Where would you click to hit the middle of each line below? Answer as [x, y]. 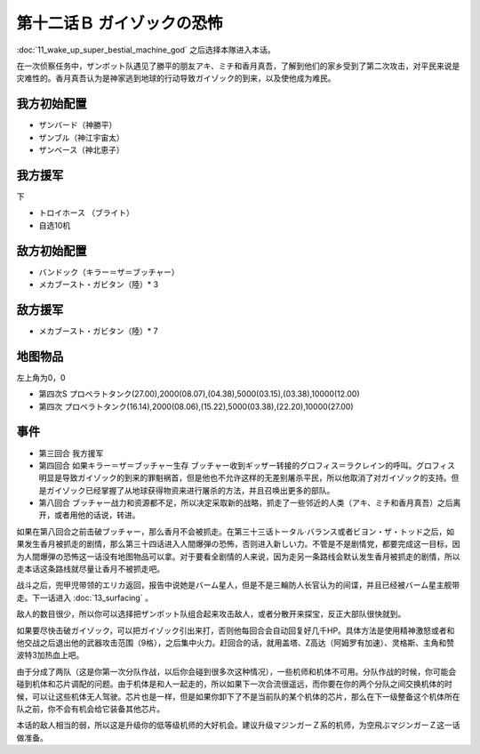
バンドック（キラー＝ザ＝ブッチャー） [109, 272]
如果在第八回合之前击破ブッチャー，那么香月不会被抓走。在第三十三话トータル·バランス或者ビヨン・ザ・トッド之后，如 [236, 531]
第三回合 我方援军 [71, 453]
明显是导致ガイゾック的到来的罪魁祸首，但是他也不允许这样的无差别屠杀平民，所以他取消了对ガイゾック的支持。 [245, 478]
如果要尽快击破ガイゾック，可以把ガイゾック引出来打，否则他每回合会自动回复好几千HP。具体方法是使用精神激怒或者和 [236, 630]
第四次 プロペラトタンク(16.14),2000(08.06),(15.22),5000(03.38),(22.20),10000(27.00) [196, 406]
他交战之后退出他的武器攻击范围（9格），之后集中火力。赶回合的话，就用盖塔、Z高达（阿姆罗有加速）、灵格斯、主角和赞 [236, 642]
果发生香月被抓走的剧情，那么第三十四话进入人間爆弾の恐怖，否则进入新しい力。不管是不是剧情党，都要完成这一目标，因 [238, 544]
